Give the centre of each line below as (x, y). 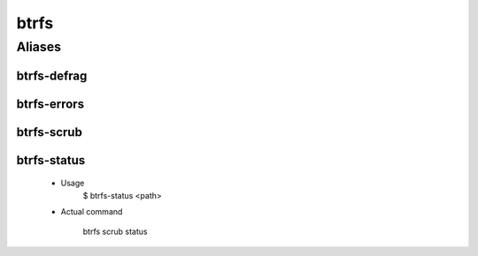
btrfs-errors (50, 104)
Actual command (92, 212)
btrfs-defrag (52, 75)
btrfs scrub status (115, 232)
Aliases (39, 47)
